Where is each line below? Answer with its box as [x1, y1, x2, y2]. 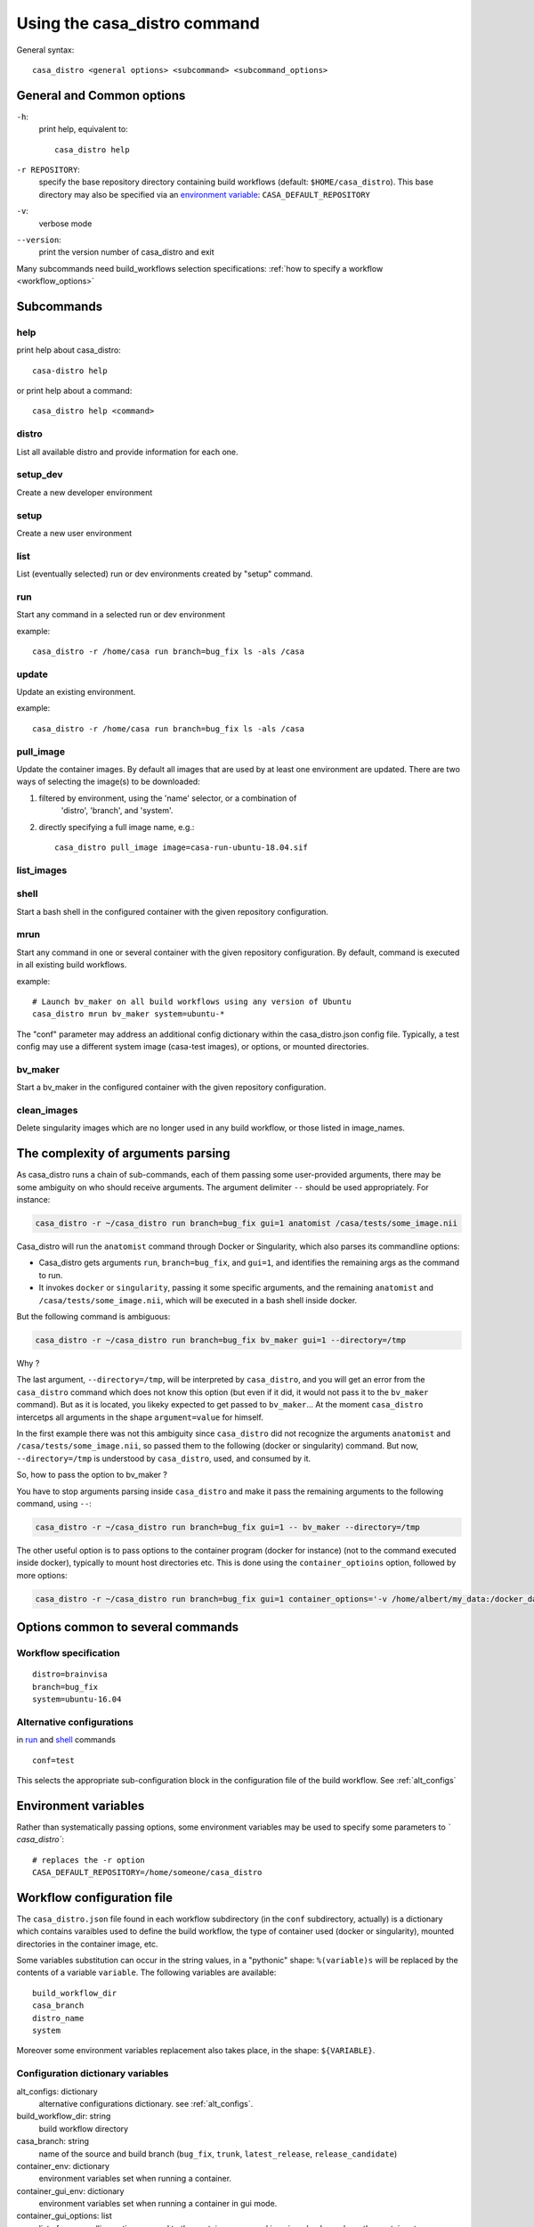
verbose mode [38, 218, 93, 229]
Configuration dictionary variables [16, 2068, 169, 2080]
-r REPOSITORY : [16, 165, 80, 175]
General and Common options [16, 87, 186, 102]
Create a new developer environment [16, 486, 153, 498]
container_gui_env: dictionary [16, 2185, 125, 2196]
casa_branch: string [16, 2136, 89, 2147]
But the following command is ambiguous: [16, 1311, 171, 1322]
